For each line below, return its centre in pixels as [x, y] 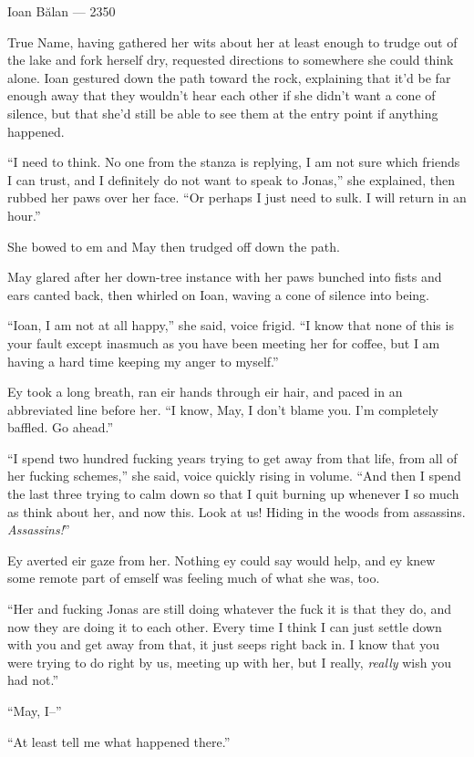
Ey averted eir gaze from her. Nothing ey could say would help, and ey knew [222, 560]
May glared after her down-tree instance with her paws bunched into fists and [225, 277]
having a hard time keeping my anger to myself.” [143, 361]
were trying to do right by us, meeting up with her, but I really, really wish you [229, 662]
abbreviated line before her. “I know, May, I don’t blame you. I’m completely [223, 409]
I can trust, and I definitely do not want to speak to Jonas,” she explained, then [231, 179]
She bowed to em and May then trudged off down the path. [174, 246]
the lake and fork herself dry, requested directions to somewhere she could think [231, 60]
